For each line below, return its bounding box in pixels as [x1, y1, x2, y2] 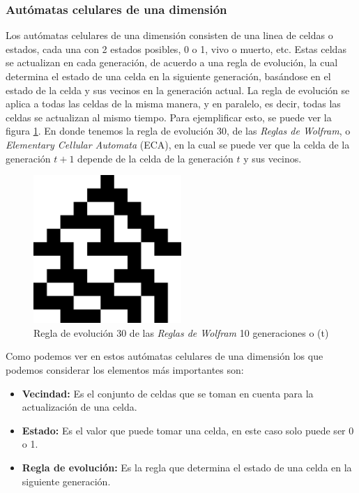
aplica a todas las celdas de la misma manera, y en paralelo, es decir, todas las [6, 96, 341, 111]
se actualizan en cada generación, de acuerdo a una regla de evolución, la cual [6, 55, 338, 70]
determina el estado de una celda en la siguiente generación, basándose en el [6, 69, 331, 83]
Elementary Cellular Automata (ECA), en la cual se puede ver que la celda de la [6, 137, 350, 151]
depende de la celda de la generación [77, 151, 234, 165]
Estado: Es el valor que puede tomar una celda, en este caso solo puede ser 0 [22, 423, 354, 437]
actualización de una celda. [22, 400, 137, 414]
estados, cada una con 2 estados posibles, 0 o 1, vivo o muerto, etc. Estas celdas [6, 41, 346, 56]
